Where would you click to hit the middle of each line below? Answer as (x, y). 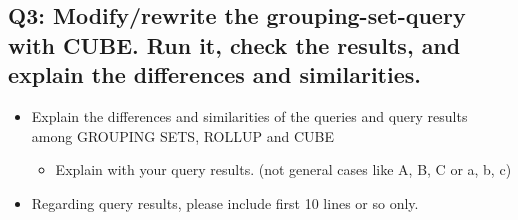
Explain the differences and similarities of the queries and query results (249, 115)
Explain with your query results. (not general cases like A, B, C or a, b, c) (283, 169)
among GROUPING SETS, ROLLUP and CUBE (182, 135)
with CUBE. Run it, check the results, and (234, 44)
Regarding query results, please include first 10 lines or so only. (225, 202)
